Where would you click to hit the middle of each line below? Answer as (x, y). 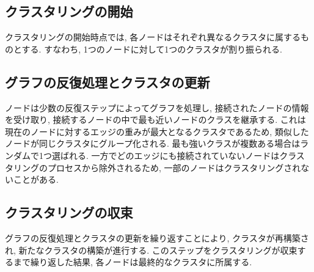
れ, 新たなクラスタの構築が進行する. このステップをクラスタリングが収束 (151, 250)
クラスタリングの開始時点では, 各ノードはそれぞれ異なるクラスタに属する (153, 37)
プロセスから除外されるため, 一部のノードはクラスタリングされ (174, 167)
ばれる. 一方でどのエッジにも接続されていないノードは (170, 155)
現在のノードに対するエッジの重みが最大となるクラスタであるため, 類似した (157, 131)
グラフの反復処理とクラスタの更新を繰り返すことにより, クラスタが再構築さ (157, 237)
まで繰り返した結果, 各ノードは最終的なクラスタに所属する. (133, 262)
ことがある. (36, 179)
